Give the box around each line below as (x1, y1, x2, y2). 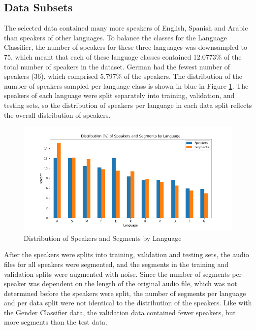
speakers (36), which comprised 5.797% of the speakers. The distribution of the (4, 71, 242, 81)
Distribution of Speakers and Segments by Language (24, 232, 182, 243)
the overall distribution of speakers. (4, 109, 111, 120)
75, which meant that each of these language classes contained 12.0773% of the (4, 51, 242, 62)
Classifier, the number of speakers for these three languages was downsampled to (4, 42, 247, 52)
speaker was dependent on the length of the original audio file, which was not (4, 278, 237, 289)
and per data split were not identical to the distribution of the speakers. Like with (4, 297, 252, 308)
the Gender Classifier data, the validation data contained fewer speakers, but (4, 307, 236, 317)
